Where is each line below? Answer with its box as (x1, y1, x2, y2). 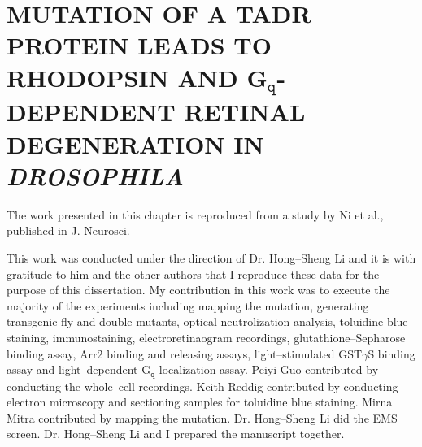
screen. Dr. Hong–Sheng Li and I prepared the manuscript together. (7, 425, 345, 442)
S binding (368, 345, 415, 362)
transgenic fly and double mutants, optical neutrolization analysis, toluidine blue (7, 313, 408, 330)
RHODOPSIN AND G (7, 60, 268, 93)
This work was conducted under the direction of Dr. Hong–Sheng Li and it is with (7, 249, 416, 266)
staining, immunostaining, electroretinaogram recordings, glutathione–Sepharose (7, 328, 406, 345)
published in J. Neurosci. (7, 222, 130, 239)
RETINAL (184, 95, 306, 128)
